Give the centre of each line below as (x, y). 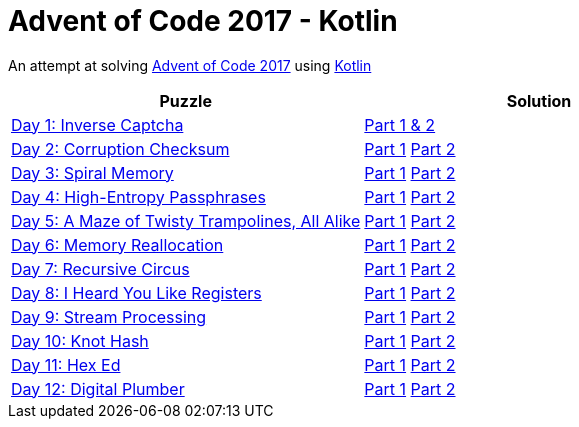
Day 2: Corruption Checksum (120, 148)
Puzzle (185, 100)
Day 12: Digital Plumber (98, 388)
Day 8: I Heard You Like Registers (136, 292)
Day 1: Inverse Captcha (97, 124)
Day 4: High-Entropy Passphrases (138, 196)
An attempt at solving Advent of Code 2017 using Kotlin (190, 65)
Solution (539, 100)
